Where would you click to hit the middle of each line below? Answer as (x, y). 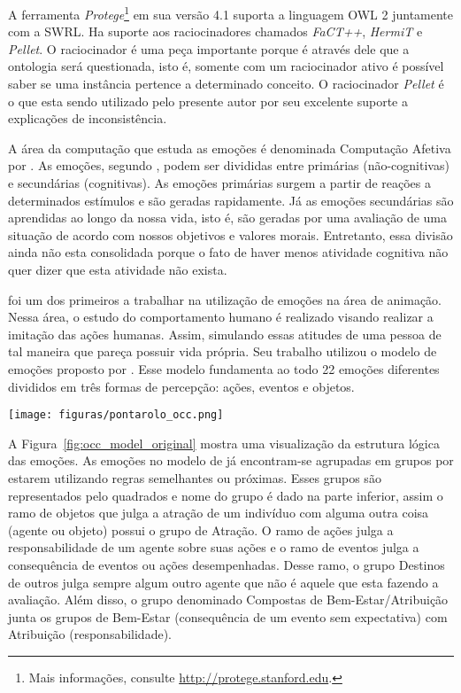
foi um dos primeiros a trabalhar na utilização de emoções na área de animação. (225, 299)
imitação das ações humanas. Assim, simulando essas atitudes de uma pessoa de (225, 334)
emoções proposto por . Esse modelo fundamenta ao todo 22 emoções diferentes (224, 368)
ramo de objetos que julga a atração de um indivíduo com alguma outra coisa (219, 513)
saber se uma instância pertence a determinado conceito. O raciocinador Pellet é (226, 84)
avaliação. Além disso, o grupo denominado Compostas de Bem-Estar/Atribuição (228, 600)
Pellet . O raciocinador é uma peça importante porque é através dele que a (209, 48)
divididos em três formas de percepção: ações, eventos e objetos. (181, 386)
